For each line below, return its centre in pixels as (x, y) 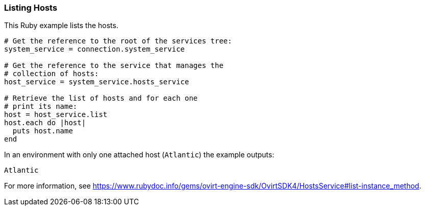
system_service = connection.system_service (95, 49)
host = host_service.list (56, 115)
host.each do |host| (45, 123)
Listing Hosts (31, 8)
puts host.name (43, 131)
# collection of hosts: (52, 74)
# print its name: (41, 107)
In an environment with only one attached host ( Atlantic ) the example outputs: (139, 155)
